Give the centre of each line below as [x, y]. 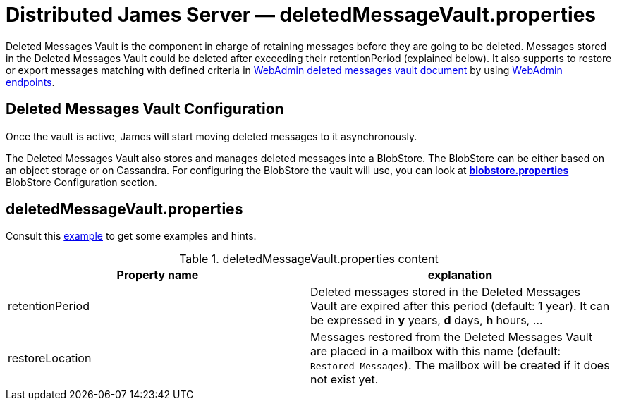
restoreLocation [50, 358]
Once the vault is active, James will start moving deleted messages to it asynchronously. [212, 136]
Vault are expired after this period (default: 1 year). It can [460, 306]
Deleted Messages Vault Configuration [145, 109]
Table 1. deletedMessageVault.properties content [309, 259]
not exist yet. [344, 380]
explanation [460, 275]
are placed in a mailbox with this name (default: [436, 351]
